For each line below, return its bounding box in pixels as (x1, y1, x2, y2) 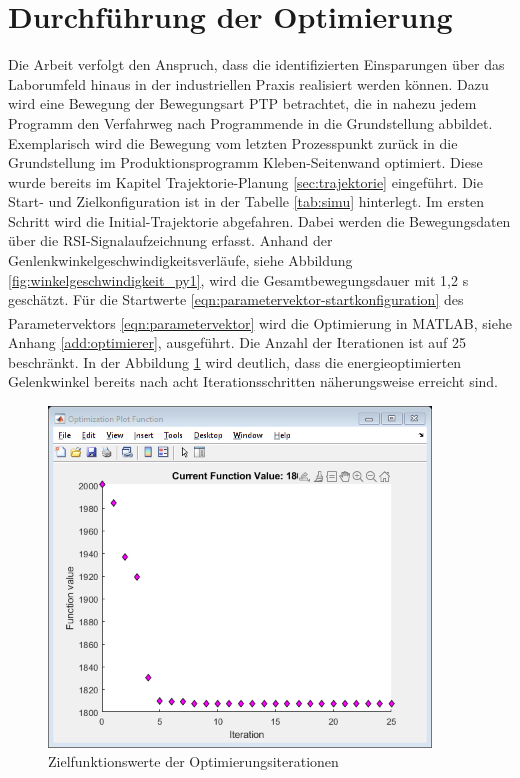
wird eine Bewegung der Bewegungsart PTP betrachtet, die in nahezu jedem (8, 93, 477, 114)
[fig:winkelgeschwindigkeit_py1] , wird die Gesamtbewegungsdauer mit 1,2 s (8, 269, 469, 290)
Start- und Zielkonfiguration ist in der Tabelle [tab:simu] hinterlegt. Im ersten (8, 191, 485, 212)
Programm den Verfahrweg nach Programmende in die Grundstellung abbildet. (8, 112, 493, 133)
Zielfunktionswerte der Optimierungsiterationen (48, 751, 339, 772)
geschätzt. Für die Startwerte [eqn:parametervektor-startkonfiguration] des (8, 289, 464, 310)
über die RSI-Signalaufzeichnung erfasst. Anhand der (8, 230, 333, 251)
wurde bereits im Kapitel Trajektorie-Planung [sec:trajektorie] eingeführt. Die (8, 171, 483, 192)
